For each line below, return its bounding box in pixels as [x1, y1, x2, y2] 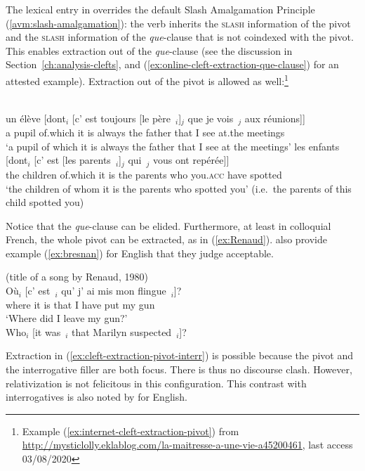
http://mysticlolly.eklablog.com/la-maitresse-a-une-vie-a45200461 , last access [22, 437, 353, 452]
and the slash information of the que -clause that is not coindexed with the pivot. [6, 30, 354, 44]
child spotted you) [6, 195, 84, 209]
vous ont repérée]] [153, 153, 230, 167]
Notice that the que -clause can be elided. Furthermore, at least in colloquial [6, 218, 331, 233]
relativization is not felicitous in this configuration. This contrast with [6, 375, 307, 390]
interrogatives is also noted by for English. [6, 389, 187, 404]
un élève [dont [6, 110, 66, 125]
